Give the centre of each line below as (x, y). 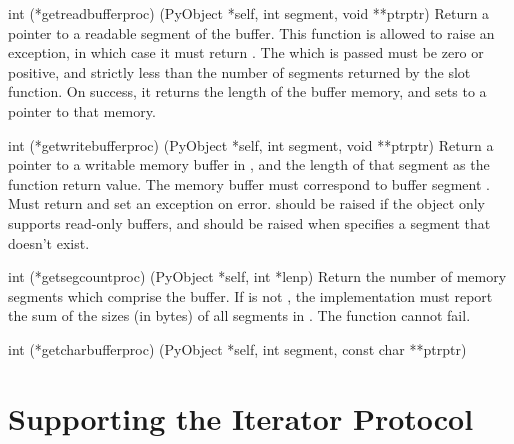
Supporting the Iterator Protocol (241, 417)
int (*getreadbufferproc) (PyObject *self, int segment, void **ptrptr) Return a (249, 13)
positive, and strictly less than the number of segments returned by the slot (239, 71)
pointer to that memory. (82, 110)
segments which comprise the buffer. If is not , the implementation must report (250, 295)
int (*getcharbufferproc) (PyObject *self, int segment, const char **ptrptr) (237, 348)
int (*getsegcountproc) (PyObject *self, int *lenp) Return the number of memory (257, 276)
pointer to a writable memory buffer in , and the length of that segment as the (249, 164)
